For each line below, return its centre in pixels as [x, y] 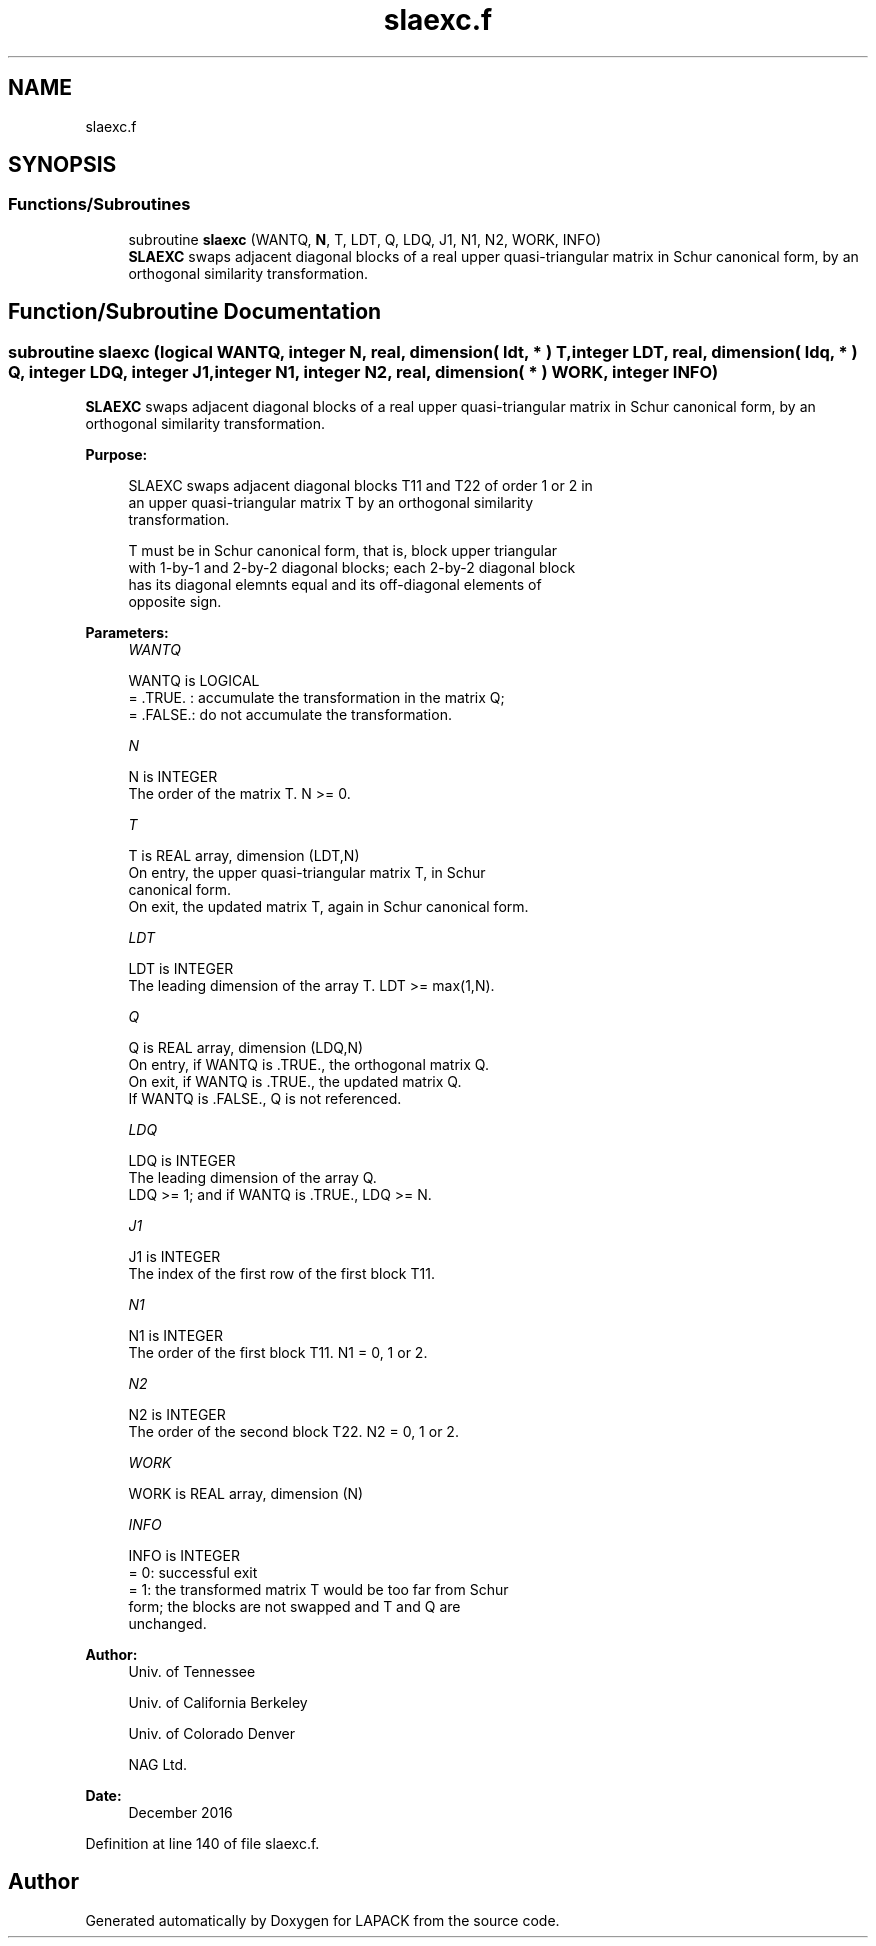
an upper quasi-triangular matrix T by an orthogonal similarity [331, 503]
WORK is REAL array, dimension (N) [246, 1494]
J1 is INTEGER [174, 1257]
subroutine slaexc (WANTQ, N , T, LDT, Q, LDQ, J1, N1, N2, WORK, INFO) [365, 239]
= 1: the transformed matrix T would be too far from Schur [318, 1590]
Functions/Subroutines [99, 204]
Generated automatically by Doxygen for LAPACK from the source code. [322, 1920]
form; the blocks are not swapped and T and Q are [294, 1607]
